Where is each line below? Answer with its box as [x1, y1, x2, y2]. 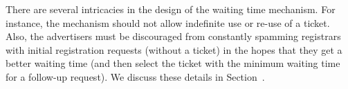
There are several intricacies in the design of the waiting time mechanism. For [6, 2, 336, 16]
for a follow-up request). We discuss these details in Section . [6, 69, 265, 83]
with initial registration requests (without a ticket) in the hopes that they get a [6, 42, 342, 57]
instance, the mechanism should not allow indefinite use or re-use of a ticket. [6, 15, 330, 30]
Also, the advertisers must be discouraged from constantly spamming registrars [6, 29, 341, 43]
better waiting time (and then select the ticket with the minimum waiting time [6, 56, 340, 70]
